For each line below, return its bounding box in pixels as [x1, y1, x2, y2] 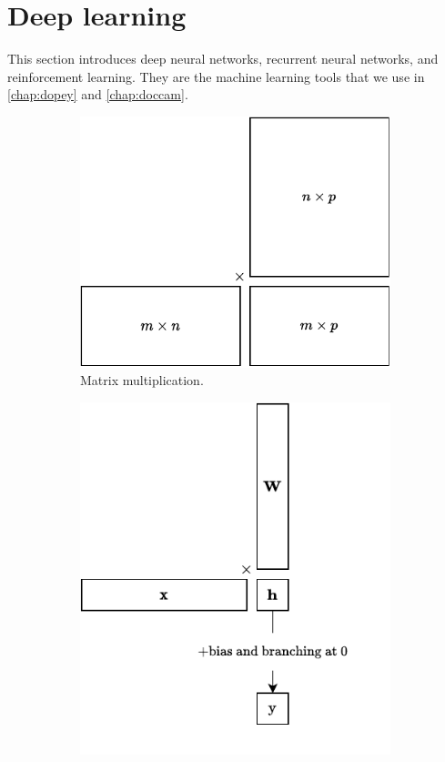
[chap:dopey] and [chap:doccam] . [7, 85, 188, 104]
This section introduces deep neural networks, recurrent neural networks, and [7, 49, 439, 68]
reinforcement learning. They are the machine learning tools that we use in [7, 66, 425, 86]
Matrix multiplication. [80, 371, 204, 390]
